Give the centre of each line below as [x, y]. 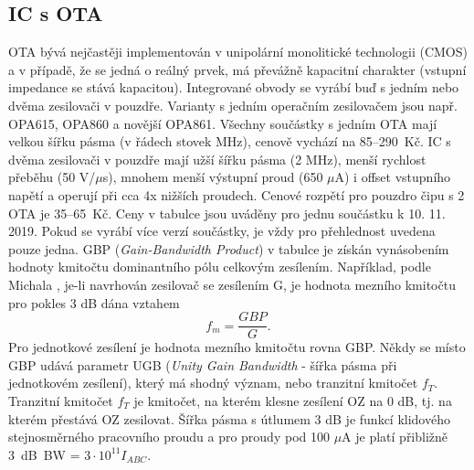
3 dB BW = [44, 454]
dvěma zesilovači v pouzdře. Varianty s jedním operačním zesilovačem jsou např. [233, 105]
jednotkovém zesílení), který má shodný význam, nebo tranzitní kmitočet [213, 383]
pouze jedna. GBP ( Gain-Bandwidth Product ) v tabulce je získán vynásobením [229, 248]
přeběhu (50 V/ [52, 177]
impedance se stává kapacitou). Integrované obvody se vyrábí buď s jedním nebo [234, 87]
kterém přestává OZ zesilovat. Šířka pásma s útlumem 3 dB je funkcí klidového [229, 418]
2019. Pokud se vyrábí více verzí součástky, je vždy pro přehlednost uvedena [222, 231]
